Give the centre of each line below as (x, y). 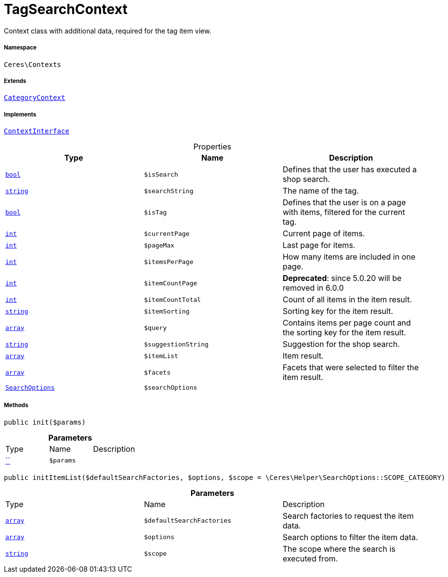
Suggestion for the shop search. (341, 344)
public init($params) (45, 422)
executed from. (310, 558)
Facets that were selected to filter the (351, 368)
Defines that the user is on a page (344, 203)
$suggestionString (176, 344)
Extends (15, 81)
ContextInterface (37, 131)
